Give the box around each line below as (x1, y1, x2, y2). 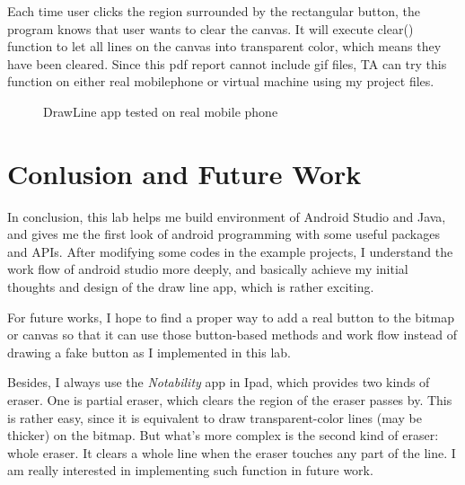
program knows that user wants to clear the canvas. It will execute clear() (7, 19, 414, 38)
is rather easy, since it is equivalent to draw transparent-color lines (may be (7, 408, 422, 427)
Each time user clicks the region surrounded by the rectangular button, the (7, 2, 420, 20)
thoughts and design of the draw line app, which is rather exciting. (7, 278, 374, 296)
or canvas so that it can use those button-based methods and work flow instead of (7, 325, 458, 344)
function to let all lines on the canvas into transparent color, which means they (7, 37, 442, 56)
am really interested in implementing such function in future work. (7, 461, 373, 480)
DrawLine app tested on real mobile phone (43, 101, 278, 120)
